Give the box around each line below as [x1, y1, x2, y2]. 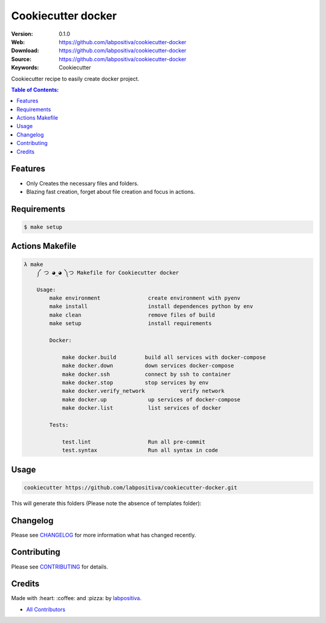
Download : [11, 47, 39, 54]
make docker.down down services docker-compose [62, 363, 234, 369]
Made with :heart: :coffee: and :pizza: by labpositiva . [11, 595, 142, 602]
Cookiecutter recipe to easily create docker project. [11, 75, 139, 82]
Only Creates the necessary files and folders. [26, 179, 139, 187]
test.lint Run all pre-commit [62, 438, 206, 445]
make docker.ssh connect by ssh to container [62, 370, 231, 378]
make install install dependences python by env [49, 303, 254, 310]
